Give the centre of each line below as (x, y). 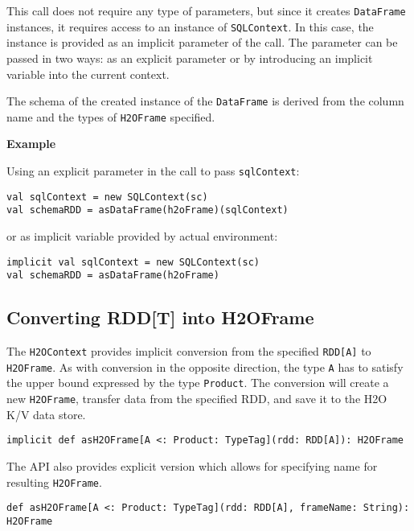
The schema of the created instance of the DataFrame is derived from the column (205, 101)
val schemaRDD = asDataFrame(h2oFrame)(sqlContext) (148, 210)
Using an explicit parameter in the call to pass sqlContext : (153, 171)
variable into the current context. (88, 74)
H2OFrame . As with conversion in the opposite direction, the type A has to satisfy (205, 366)
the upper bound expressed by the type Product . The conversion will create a (198, 383)
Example (31, 144)
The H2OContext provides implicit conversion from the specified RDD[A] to (189, 351)
